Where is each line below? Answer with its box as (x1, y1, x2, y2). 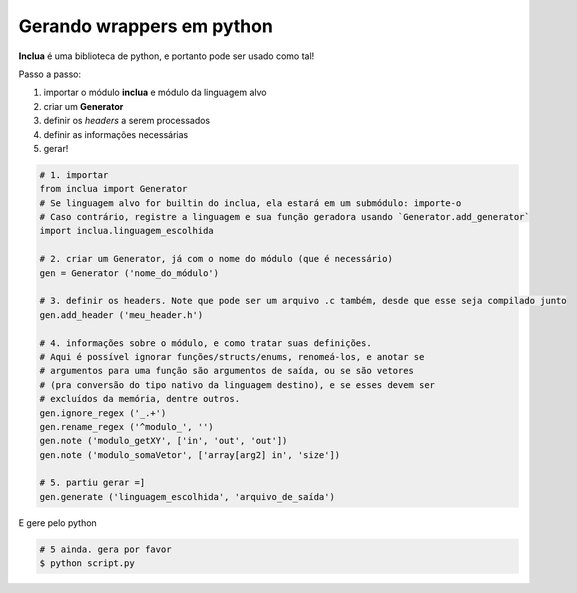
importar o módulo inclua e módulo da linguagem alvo (43, 86, 267, 99)
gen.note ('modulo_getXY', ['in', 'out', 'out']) (39, 435, 288, 447)
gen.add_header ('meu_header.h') (39, 309, 204, 320)
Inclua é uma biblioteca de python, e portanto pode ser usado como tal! (18, 50, 315, 62)
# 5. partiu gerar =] (39, 477, 146, 489)
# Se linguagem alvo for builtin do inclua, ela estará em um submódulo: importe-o (39, 197, 462, 209)
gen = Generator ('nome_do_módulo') (39, 267, 220, 279)
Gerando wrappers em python (18, 15, 274, 37)
